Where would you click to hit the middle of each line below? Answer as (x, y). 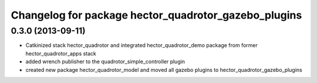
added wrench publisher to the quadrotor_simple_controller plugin (105, 62)
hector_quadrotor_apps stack (61, 53)
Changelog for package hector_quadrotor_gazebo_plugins (156, 15)
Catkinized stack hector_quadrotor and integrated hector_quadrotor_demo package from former (141, 45)
